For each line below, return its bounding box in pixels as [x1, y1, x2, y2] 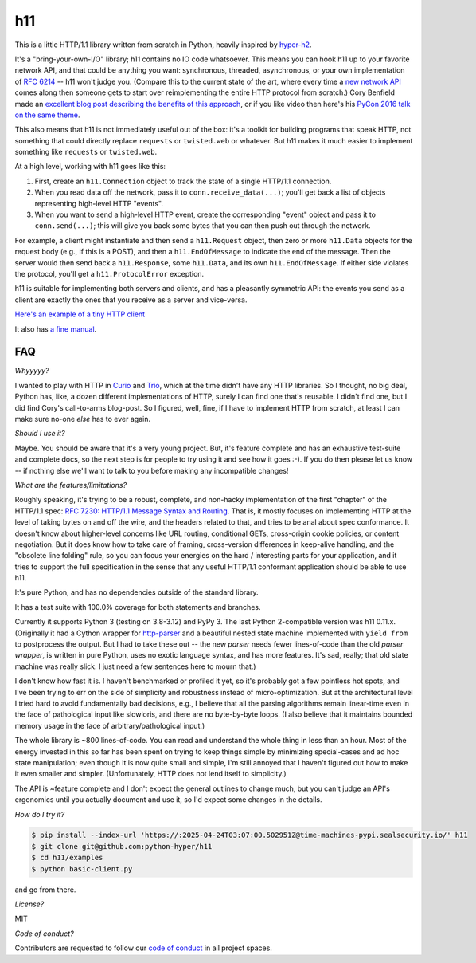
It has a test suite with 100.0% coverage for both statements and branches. [14, 602, 261, 611]
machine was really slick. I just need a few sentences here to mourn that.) [14, 662, 256, 671]
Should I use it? [14, 429, 65, 438]
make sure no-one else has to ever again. [14, 415, 151, 423]
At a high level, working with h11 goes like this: [14, 162, 166, 171]
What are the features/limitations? [14, 480, 127, 489]
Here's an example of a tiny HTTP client [14, 309, 146, 319]
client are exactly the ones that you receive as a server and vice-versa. [14, 295, 248, 305]
